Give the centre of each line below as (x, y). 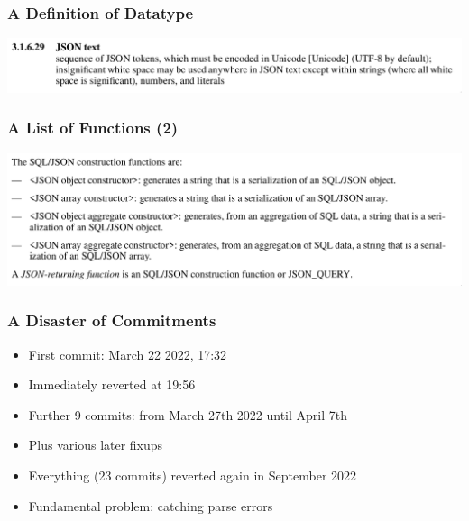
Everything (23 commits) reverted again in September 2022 (193, 475)
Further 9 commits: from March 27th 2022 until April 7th (188, 414)
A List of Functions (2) (93, 128)
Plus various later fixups (96, 445)
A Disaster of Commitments (112, 320)
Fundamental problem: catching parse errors (151, 505)
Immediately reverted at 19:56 (112, 384)
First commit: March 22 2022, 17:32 (128, 354)
